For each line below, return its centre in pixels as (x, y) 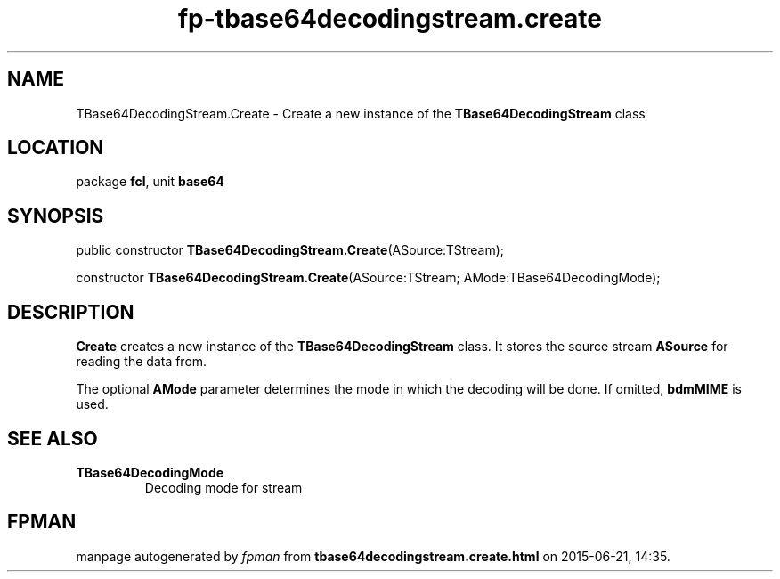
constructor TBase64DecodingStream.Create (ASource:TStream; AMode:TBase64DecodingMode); (368, 278)
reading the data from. (142, 362)
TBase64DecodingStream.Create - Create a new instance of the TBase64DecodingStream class (361, 113)
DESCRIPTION (71, 312)
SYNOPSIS (56, 216)
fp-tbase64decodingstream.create (390, 19)
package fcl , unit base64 (150, 182)
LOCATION (56, 148)
